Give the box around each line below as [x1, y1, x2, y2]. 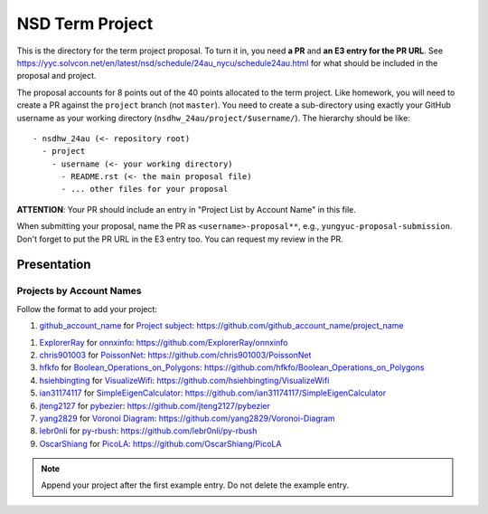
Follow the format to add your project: [16, 303, 158, 314]
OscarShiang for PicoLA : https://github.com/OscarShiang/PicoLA [39, 438, 282, 449]
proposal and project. [16, 71, 97, 81]
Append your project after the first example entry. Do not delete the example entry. [41, 480, 350, 490]
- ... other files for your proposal [61, 184, 229, 195]
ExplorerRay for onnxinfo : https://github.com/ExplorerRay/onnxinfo [39, 337, 288, 347]
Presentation [16, 257, 91, 272]
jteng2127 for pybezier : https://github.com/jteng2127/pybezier [39, 400, 271, 411]
